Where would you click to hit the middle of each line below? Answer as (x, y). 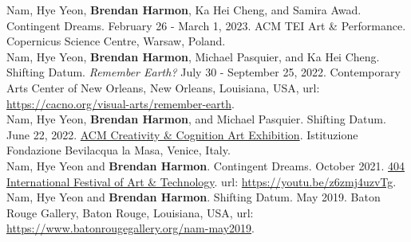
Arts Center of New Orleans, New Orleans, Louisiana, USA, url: (163, 87)
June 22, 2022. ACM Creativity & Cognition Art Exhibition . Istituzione (182, 134)
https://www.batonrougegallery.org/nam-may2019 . (130, 228)
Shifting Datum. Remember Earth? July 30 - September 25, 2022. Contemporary (204, 72)
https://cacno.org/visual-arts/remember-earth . (121, 103)
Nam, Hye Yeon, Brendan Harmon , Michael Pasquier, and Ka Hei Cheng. (193, 56)
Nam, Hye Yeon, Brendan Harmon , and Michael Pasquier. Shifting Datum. (196, 119)
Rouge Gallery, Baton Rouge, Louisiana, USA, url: (130, 212)
